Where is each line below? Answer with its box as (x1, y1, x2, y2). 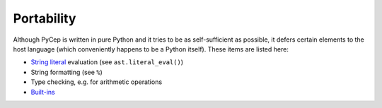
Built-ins (30, 88, 56, 96)
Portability (13, 11, 76, 26)
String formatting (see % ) (30, 68, 103, 76)
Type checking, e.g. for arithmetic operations (30, 78, 163, 86)
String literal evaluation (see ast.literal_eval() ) (30, 58, 184, 66)
